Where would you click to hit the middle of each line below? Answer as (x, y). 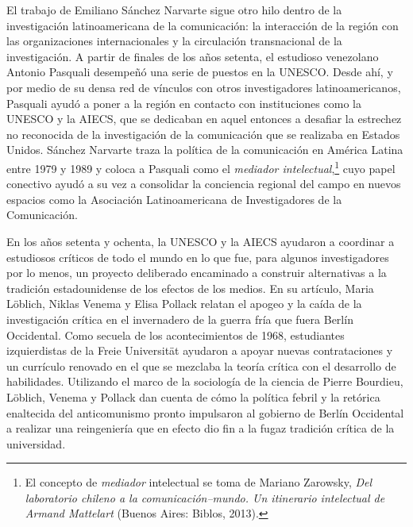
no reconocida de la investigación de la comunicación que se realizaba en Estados (203, 134)
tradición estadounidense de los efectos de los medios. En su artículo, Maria (190, 288)
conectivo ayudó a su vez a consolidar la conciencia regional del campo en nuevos (204, 184)
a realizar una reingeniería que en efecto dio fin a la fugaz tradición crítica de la (201, 428)
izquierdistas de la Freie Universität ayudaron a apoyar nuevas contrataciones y (200, 350)
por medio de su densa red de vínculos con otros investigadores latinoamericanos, (204, 87)
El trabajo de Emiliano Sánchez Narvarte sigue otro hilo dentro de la (174, 10)
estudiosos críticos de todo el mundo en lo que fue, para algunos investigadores (198, 257)
